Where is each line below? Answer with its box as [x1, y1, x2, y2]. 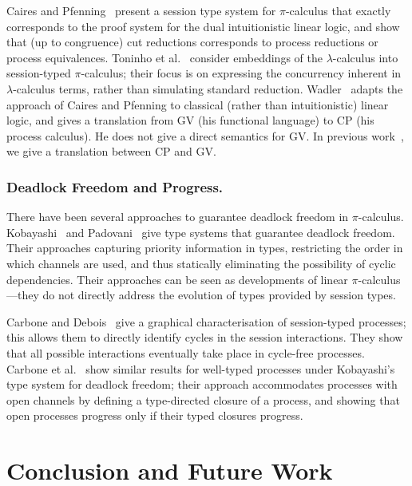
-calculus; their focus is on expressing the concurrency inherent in [81, 65, 402, 81]
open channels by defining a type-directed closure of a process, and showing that [6, 391, 400, 408]
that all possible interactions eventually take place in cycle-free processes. [6, 344, 365, 361]
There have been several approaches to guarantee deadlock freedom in [6, 208, 349, 225]
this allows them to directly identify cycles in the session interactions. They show [6, 329, 403, 346]
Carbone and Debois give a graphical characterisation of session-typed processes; [6, 313, 406, 330]
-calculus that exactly [285, 2, 391, 18]
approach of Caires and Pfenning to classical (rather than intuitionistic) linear [6, 96, 389, 113]
